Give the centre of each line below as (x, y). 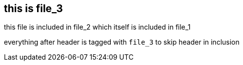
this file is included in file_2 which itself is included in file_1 (97, 27)
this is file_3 (33, 8)
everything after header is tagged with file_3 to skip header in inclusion (122, 42)
